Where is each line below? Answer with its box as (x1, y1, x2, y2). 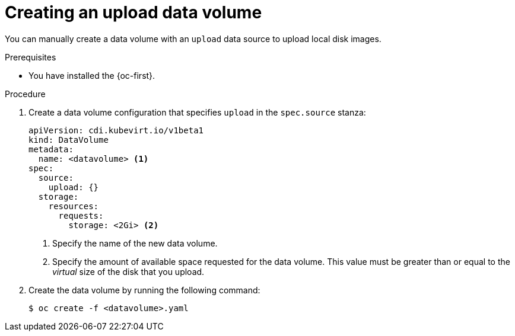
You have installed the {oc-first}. (28, 70, 155, 81)
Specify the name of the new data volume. (52, 238, 218, 248)
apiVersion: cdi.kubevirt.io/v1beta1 (28, 125, 204, 135)
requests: (58, 210, 104, 220)
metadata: (28, 144, 74, 154)
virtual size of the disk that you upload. (52, 266, 205, 277)
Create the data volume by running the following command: (28, 284, 260, 295)
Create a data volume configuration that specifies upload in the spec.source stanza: (28, 107, 366, 117)
